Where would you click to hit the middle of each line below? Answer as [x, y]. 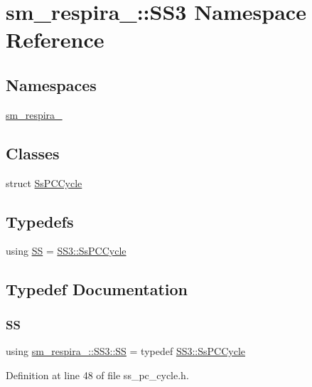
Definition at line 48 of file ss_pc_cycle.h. [97, 375]
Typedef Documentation [97, 289]
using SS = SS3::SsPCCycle [66, 251]
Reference [55, 39]
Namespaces [51, 84]
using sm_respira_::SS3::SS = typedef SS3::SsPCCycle [126, 350]
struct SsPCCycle [44, 182]
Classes [33, 153]
